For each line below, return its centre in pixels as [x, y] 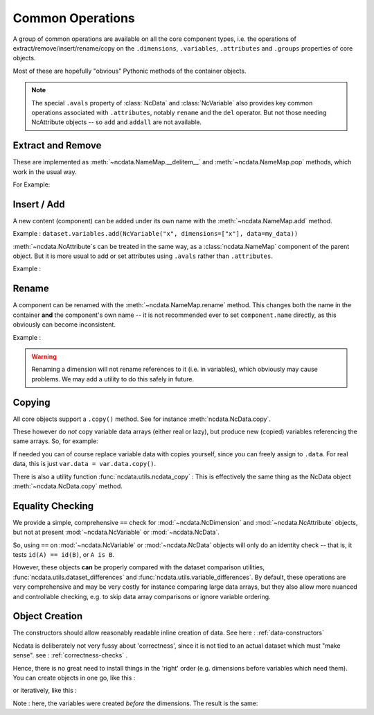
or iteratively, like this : [45, 691]
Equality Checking [53, 506]
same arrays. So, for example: [55, 441]
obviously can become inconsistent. [64, 325]
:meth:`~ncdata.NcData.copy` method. [68, 486]
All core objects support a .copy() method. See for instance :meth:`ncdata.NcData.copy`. [142, 419]
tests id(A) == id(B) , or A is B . [63, 555]
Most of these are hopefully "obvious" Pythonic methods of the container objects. [130, 71]
